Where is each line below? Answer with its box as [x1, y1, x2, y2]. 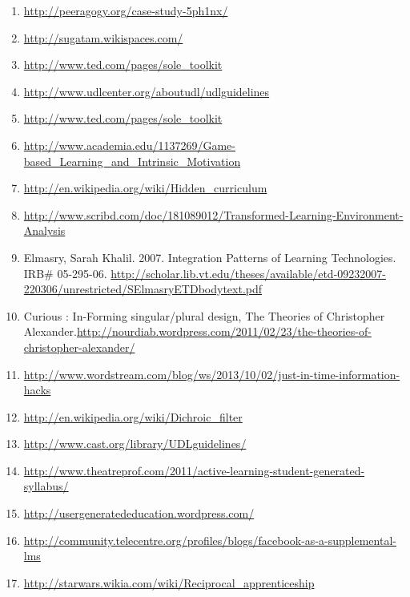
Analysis [23, 222, 66, 239]
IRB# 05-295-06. [23, 264, 107, 281]
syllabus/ [23, 478, 69, 494]
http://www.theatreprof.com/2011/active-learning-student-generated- [23, 462, 365, 478]
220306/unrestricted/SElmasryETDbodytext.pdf [23, 280, 263, 297]
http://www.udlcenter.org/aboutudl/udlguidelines [23, 83, 270, 99]
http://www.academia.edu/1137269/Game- [23, 136, 235, 153]
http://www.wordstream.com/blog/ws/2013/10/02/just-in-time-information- [23, 365, 400, 382]
